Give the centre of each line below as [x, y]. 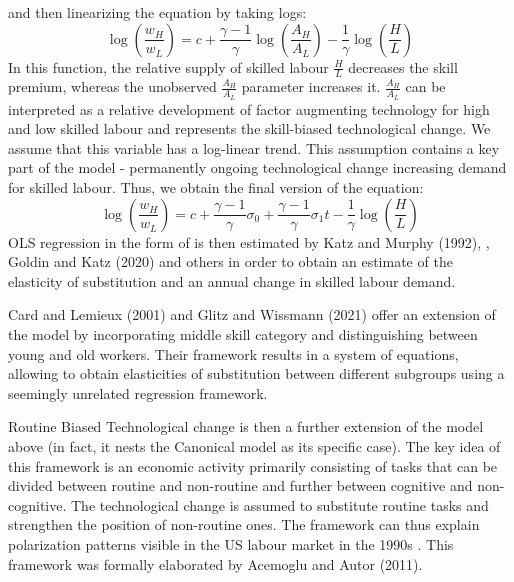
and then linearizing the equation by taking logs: [157, 12]
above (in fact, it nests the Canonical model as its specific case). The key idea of [254, 445]
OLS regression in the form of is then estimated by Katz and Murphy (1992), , [249, 241]
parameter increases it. [311, 86]
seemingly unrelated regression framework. [138, 392]
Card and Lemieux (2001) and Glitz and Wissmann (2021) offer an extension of [252, 314]
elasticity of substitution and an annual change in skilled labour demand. [232, 280]
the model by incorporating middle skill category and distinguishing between [243, 334]
